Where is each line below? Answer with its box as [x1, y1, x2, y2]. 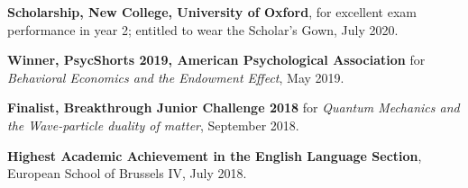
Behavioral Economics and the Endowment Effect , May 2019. [7, 67, 344, 86]
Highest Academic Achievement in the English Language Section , [7, 146, 422, 165]
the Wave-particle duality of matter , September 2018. [7, 115, 299, 134]
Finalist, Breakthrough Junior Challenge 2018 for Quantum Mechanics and [7, 98, 460, 117]
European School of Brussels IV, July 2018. [7, 164, 247, 183]
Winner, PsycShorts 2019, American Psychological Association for [7, 50, 426, 69]
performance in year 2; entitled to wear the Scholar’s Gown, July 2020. [7, 20, 399, 39]
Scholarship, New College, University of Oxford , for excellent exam [7, 3, 417, 21]
